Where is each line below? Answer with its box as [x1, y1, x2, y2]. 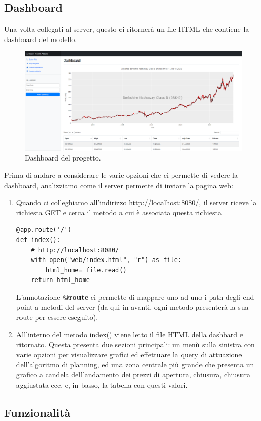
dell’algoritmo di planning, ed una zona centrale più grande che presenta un [16, 359, 254, 370]
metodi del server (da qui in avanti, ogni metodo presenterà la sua [41, 302, 249, 312]
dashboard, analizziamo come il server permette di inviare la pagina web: [4, 179, 233, 190]
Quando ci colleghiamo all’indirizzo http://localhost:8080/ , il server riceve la [16, 197, 257, 208]
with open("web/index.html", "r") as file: [31, 256, 182, 264]
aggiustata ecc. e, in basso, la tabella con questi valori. [16, 379, 188, 390]
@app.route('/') [16, 226, 72, 234]
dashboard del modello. [4, 33, 77, 44]
